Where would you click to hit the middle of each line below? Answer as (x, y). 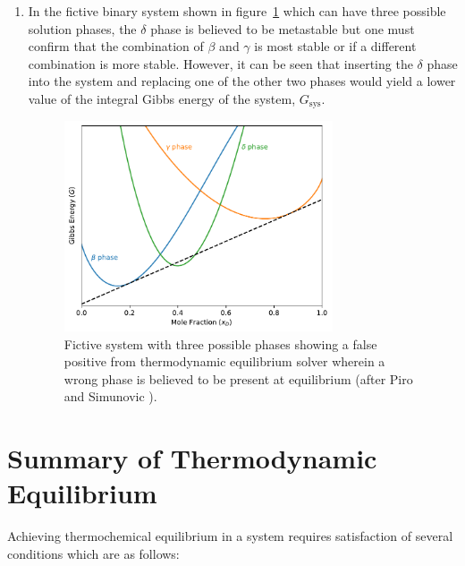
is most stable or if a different (335, 46)
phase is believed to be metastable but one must (283, 28)
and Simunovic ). (110, 396)
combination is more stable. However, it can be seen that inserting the (220, 63)
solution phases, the (82, 28)
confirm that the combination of (116, 46)
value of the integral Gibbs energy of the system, (162, 98)
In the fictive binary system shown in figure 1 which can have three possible (237, 11)
